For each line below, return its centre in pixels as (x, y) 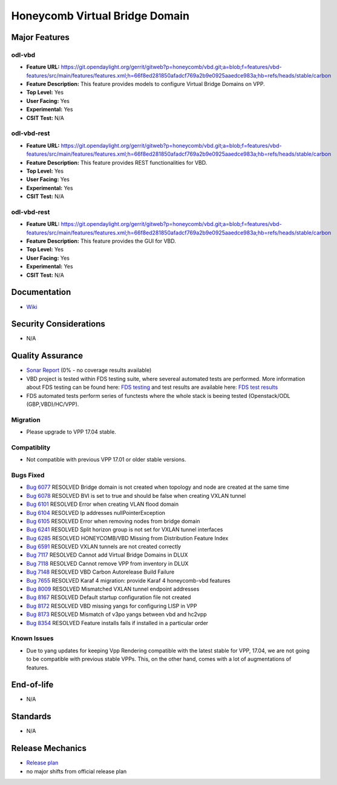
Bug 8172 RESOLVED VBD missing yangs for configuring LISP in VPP (112, 606)
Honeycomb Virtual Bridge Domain (100, 16)
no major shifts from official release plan (77, 771)
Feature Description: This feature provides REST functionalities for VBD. (117, 162)
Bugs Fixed (28, 475)
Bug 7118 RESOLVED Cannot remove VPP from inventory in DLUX (107, 563)
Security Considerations (58, 324)
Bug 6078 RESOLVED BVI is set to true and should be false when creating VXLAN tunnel (136, 495)
